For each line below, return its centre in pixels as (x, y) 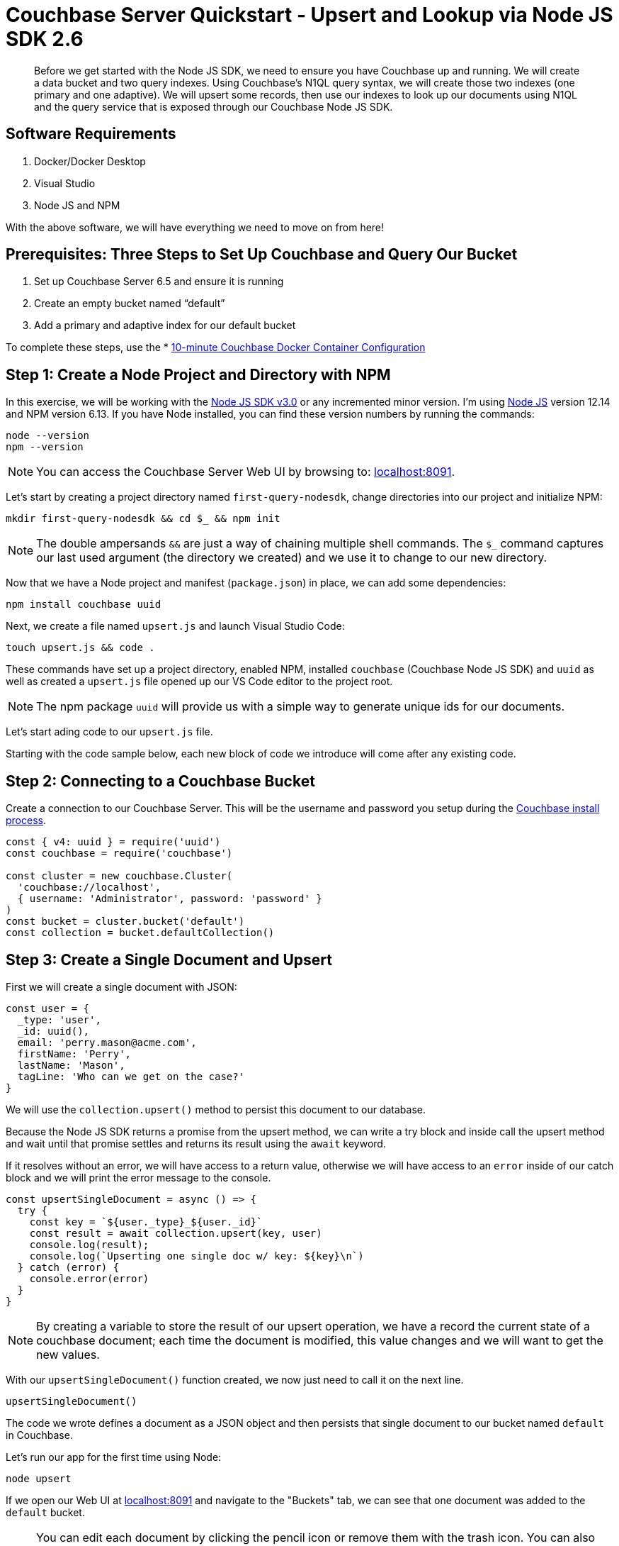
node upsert (39, 1478)
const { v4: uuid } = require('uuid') (113, 842)
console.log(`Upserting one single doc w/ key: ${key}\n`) (197, 1256)
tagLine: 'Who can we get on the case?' (131, 1076)
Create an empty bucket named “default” (130, 304)
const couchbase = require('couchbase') (119, 853)
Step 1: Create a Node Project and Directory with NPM (198, 374)
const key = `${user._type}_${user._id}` (146, 1222)
